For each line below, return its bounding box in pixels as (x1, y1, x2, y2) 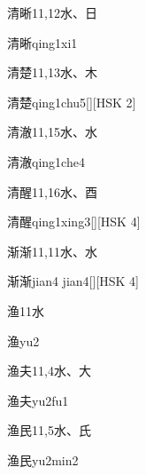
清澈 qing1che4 (7, 152, 85, 170)
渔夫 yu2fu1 (7, 391, 69, 409)
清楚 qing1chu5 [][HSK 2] (7, 92, 136, 111)
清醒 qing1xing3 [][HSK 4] (7, 212, 141, 231)
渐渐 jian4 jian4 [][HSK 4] (7, 272, 139, 290)
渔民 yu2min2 (7, 450, 79, 469)
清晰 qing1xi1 (7, 33, 78, 51)
